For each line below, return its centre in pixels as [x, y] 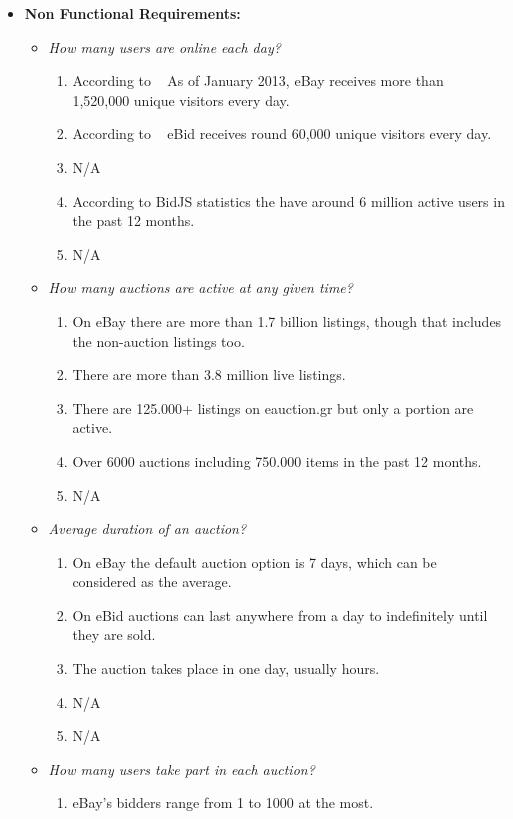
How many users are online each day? [164, 46]
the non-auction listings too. [158, 340]
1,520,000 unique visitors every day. [181, 99]
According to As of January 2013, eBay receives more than [258, 80]
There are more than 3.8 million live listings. [209, 374]
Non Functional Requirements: [132, 13]
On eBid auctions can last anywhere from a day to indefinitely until [280, 614]
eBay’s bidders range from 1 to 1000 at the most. [223, 802]
